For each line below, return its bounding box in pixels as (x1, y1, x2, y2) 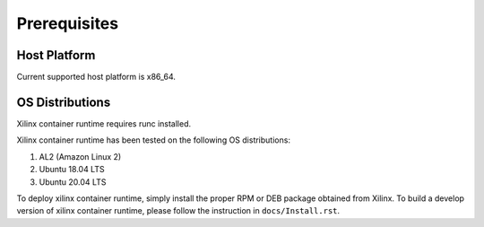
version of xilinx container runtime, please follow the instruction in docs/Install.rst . (16, 205, 341, 216)
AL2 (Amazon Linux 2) (39, 151, 122, 162)
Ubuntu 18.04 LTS (39, 164, 105, 175)
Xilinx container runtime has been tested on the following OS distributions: (16, 135, 291, 145)
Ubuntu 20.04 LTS (39, 176, 107, 188)
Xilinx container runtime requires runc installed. (16, 118, 192, 129)
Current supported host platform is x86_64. (16, 72, 177, 83)
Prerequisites (16, 13, 119, 33)
